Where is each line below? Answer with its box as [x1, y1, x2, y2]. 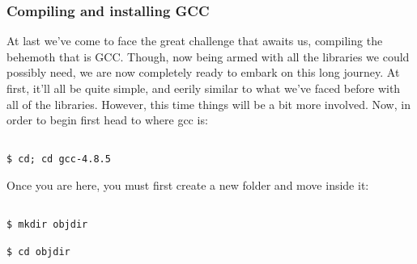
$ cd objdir [6, 245, 70, 258]
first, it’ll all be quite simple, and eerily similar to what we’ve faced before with [6, 80, 401, 96]
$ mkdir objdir [6, 219, 88, 231]
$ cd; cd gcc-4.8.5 [6, 153, 111, 166]
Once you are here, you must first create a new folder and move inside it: [6, 177, 369, 194]
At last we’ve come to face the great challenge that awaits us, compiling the [6, 32, 383, 49]
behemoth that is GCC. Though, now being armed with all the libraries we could [6, 48, 410, 65]
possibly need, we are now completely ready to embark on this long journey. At [6, 64, 400, 81]
